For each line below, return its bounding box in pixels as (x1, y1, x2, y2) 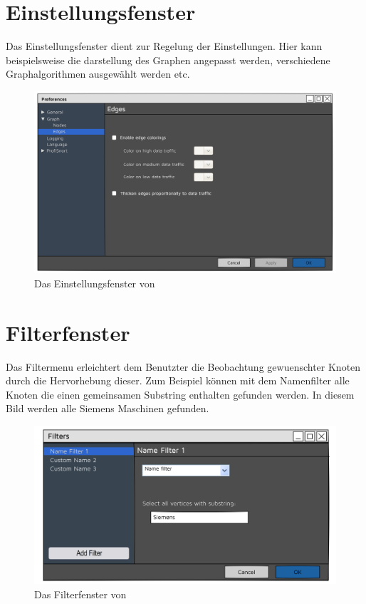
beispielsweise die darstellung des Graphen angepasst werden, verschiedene (6, 52, 330, 67)
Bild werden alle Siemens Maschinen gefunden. (6, 401, 209, 416)
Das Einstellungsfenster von (34, 275, 155, 290)
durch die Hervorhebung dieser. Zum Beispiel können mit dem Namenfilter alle (6, 373, 350, 388)
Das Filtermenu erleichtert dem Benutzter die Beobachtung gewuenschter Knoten (6, 359, 361, 374)
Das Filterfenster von (34, 587, 127, 601)
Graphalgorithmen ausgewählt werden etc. (6, 66, 190, 81)
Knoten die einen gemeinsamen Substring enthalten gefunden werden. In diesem (6, 387, 355, 401)
